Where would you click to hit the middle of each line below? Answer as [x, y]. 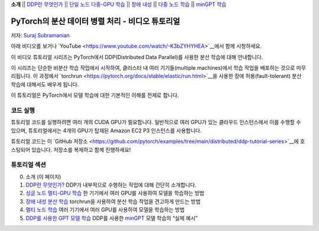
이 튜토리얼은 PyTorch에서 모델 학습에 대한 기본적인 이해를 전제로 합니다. [95, 95]
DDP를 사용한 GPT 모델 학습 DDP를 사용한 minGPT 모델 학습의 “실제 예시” [112, 218]
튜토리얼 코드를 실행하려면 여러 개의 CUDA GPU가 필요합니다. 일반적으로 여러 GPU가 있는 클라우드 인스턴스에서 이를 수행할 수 [156, 122]
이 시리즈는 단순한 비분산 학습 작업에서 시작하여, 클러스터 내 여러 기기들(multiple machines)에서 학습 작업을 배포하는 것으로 [153, 68]
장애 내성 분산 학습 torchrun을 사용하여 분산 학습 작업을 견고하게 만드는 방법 [113, 201]
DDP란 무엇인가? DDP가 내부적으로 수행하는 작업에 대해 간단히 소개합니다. [111, 185]
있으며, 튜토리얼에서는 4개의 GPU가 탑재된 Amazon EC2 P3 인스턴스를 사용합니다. [106, 131]
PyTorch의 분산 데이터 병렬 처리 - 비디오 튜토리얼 [95, 21]
